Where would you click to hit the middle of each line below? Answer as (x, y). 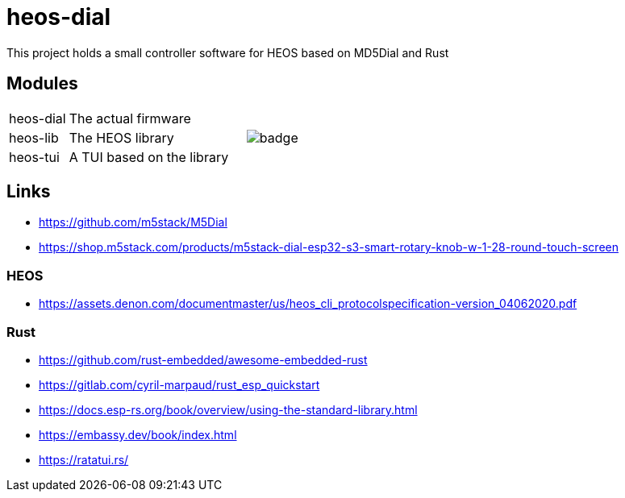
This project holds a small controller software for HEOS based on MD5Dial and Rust (228, 52)
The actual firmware (130, 118)
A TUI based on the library (149, 157)
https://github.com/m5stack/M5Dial (133, 222)
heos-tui (34, 157)
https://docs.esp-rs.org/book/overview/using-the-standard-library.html (228, 409)
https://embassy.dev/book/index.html (138, 434)
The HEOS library (121, 137)
